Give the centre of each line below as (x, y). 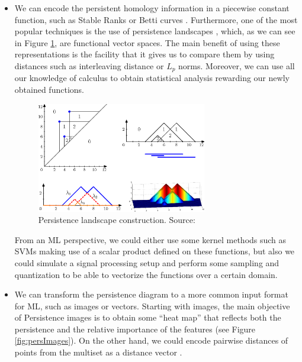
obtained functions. (49, 90)
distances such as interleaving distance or (89, 65)
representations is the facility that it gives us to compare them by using (144, 54)
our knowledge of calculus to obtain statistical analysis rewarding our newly (152, 78)
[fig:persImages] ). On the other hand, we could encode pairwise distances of (151, 340)
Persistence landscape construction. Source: (117, 220)
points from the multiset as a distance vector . (98, 352)
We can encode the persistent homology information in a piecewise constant (152, 8)
